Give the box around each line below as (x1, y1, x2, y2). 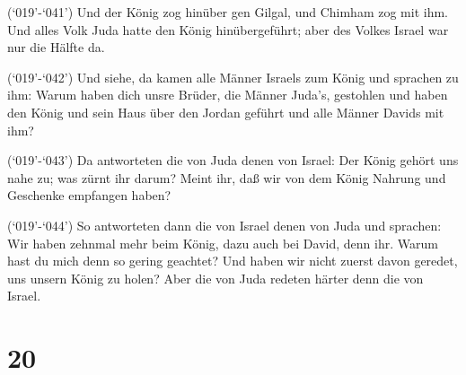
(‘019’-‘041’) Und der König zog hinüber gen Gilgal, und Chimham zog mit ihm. (7, 3, 448, 21)
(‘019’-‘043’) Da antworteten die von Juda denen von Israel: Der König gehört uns (7, 151, 459, 170)
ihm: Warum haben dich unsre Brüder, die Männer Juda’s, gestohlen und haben (7, 85, 448, 104)
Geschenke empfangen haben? (7, 186, 171, 205)
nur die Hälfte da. (7, 38, 105, 57)
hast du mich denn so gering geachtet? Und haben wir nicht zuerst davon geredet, (7, 251, 458, 270)
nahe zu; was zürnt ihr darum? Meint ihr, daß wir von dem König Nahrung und (7, 168, 446, 187)
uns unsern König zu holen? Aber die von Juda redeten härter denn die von (7, 268, 424, 287)
